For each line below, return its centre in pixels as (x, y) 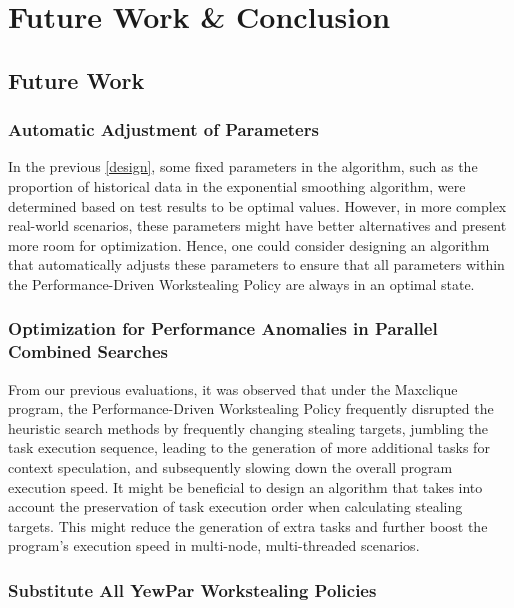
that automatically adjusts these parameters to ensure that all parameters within (256, 264)
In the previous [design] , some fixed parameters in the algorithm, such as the (243, 166)
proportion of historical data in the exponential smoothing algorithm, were (237, 185)
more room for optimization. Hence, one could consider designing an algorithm (249, 244)
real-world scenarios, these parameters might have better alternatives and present (257, 225)
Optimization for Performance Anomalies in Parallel (223, 328)
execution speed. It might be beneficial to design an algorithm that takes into (245, 486)
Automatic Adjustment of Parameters (163, 129)
